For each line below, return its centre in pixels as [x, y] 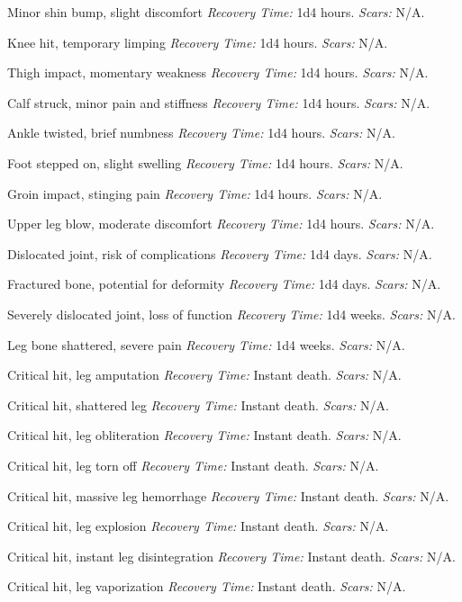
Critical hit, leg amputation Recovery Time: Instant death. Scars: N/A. [204, 375]
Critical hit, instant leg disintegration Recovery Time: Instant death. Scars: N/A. [231, 556]
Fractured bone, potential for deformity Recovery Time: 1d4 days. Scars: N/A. [224, 284]
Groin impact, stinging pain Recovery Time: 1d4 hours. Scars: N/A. [195, 193]
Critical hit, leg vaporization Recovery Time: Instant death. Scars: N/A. [207, 586]
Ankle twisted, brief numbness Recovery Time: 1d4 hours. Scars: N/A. [201, 133]
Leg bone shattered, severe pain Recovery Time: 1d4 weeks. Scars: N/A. [206, 344]
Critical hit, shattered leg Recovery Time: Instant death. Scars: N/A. [198, 404]
